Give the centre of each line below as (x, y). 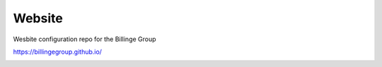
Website (38, 18)
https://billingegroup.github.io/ (58, 52)
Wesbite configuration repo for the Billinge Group (85, 39)
